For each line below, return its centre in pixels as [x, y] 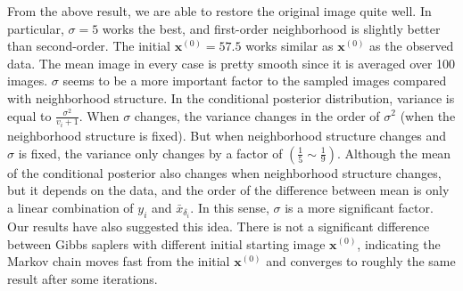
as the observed [412, 46]
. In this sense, [230, 207]
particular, [36, 28]
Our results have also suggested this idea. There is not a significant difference [219, 226]
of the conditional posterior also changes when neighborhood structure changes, [224, 172]
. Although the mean [394, 153]
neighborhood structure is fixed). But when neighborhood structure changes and [227, 136]
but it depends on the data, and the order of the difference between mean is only [228, 190]
